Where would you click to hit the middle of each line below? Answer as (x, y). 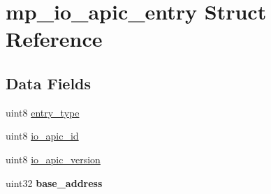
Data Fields (49, 83)
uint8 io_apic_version (53, 159)
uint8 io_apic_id (42, 136)
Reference (54, 39)
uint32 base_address (54, 182)
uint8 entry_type (43, 112)
